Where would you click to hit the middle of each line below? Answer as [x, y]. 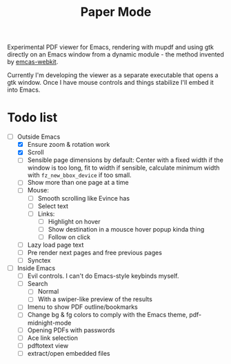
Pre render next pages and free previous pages [94, 252]
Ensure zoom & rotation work [69, 145]
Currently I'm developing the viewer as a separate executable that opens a [113, 75]
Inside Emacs [36, 268]
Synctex [39, 260]
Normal [48, 292]
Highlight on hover [74, 221]
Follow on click [69, 237]
